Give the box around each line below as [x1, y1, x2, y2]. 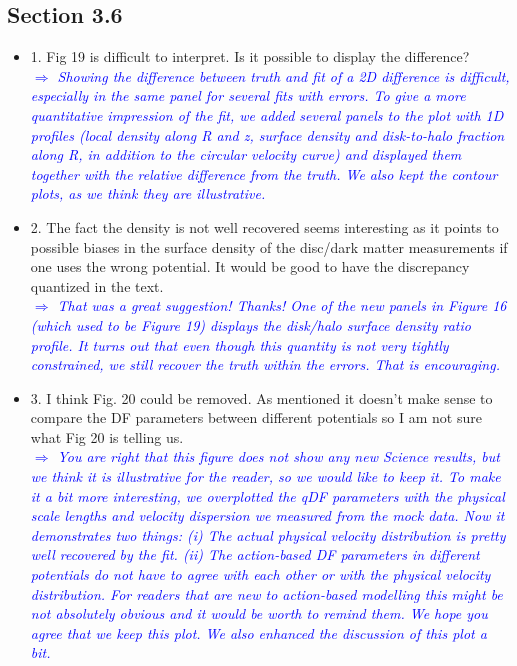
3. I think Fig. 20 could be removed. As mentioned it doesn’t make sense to [30, 387, 493, 408]
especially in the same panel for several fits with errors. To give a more [30, 85, 466, 106]
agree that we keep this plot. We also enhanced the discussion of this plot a [30, 622, 487, 643]
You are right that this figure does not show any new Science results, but [57, 446, 500, 467]
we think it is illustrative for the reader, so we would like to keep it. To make [30, 466, 501, 487]
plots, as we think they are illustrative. [30, 183, 266, 204]
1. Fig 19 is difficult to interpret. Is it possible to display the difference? [30, 46, 470, 67]
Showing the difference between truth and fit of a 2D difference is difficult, [57, 65, 510, 86]
